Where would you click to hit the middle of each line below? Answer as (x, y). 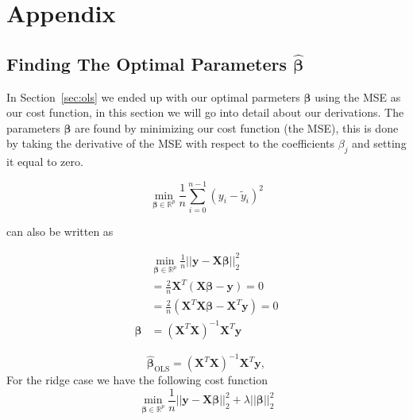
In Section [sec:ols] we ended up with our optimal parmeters (153, 96)
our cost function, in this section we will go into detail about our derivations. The (205, 112)
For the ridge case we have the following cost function (137, 380)
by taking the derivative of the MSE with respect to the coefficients (171, 143)
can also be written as (60, 231)
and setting (379, 143)
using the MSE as (358, 96)
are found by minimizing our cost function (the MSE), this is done (237, 127)
